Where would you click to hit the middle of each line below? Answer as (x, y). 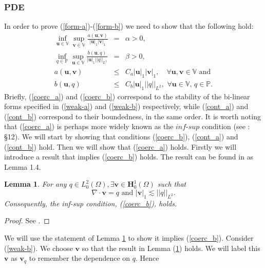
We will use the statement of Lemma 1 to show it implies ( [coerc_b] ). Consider (129, 237)
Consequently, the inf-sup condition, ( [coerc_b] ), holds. (91, 203)
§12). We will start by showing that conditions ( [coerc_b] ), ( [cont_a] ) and (121, 136)
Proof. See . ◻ (27, 220)
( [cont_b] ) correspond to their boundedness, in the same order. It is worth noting (132, 116)
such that (172, 184)
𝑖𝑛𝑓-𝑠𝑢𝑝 (188, 127)
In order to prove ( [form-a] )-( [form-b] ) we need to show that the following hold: (129, 26)
